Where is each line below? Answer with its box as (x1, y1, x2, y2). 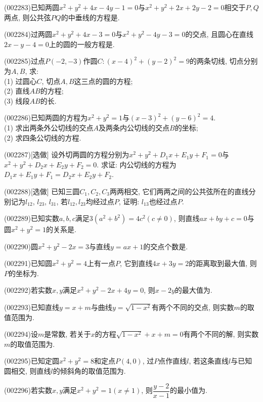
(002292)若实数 (4, 285, 52, 295)
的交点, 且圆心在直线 (185, 29, 253, 39)
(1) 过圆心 (4, 75, 37, 86)
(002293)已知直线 (4, 302, 59, 312)
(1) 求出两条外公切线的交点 (4, 122, 94, 132)
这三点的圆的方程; (74, 75, 133, 86)
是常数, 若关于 (44, 329, 91, 339)
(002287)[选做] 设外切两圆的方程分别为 (4, 149, 129, 160)
